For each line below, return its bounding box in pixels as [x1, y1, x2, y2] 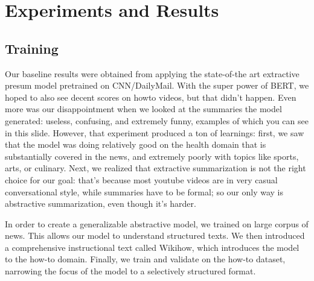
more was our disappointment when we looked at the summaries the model [5, 103, 282, 115]
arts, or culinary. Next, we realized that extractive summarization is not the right [5, 162, 306, 174]
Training [5, 39, 59, 57]
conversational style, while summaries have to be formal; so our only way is [5, 185, 284, 198]
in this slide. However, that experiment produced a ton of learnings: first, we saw [5, 126, 304, 139]
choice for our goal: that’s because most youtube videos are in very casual [5, 173, 278, 186]
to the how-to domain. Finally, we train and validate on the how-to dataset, [5, 253, 286, 265]
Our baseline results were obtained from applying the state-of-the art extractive [5, 67, 300, 80]
